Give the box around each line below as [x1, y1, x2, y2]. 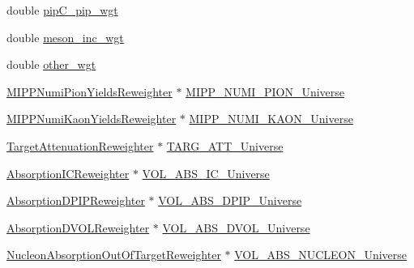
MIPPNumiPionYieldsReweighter [6, 83, 173, 100]
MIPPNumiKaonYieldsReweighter [6, 110, 177, 127]
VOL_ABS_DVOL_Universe [162, 219, 310, 236]
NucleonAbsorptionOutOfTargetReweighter [6, 246, 221, 263]
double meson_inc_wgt [6, 28, 124, 45]
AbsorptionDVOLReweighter [6, 219, 150, 236]
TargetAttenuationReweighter [6, 137, 154, 154]
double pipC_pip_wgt [6, 2, 118, 18]
